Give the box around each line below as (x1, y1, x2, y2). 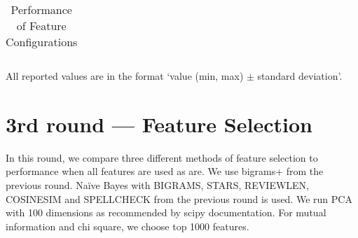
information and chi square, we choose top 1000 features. (6, 218, 249, 233)
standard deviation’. (257, 69, 343, 83)
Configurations (6, 34, 78, 50)
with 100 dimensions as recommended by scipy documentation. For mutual (6, 205, 326, 220)
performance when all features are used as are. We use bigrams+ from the (6, 164, 324, 178)
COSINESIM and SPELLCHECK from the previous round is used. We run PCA (6, 191, 352, 206)
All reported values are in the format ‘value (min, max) (6, 69, 244, 83)
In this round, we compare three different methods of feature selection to (6, 150, 318, 164)
